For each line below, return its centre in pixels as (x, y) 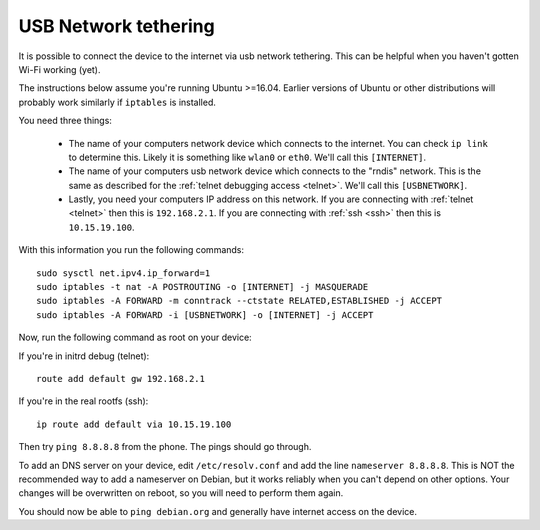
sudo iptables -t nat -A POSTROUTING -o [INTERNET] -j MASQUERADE (202, 287)
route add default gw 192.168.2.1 (120, 378)
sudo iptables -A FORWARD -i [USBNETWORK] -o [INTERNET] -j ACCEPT (205, 314)
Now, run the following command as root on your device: (135, 337)
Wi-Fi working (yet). (59, 69)
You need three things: (65, 121)
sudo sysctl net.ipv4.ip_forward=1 (123, 273)
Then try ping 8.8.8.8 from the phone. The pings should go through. (165, 447)
